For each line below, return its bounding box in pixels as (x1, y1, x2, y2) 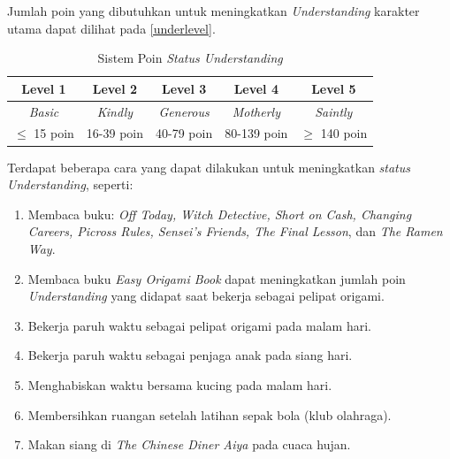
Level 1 (21, 79, 66, 97)
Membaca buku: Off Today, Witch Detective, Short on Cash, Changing (27, 204, 412, 223)
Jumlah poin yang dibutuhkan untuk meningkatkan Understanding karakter (7, 2, 420, 19)
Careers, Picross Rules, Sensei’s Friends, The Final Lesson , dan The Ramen (27, 222, 443, 241)
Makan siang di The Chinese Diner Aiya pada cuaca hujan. (27, 435, 351, 454)
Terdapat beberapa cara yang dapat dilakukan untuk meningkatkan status (7, 157, 411, 176)
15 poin (34, 124, 74, 142)
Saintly (315, 102, 353, 120)
